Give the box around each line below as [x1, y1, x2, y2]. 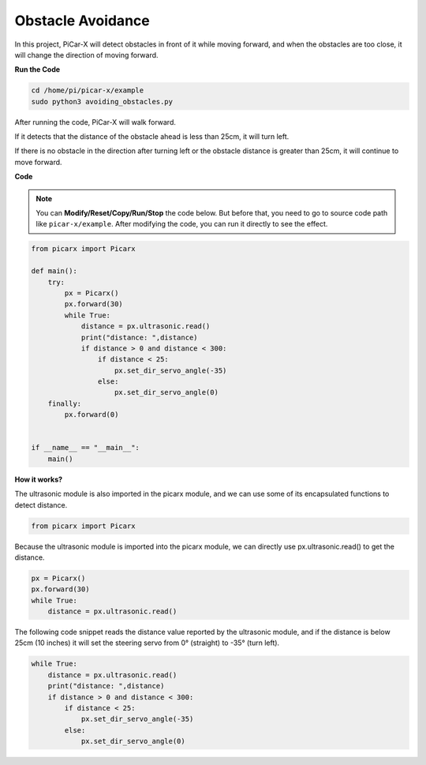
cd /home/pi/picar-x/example [31, 86, 144, 95]
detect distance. [14, 500, 68, 509]
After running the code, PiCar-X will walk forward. [14, 117, 177, 126]
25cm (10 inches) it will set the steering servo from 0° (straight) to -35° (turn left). [14, 638, 280, 647]
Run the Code [14, 65, 61, 74]
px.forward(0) [64, 411, 119, 419]
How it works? [14, 474, 63, 484]
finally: [47, 399, 82, 408]
